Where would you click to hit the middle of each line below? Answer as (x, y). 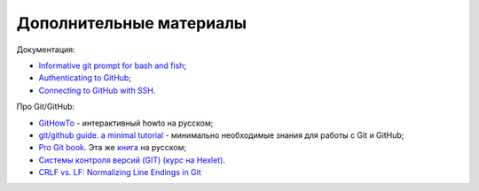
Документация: (46, 50)
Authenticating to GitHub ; (85, 78)
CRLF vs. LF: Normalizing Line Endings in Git (120, 172)
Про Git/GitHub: (46, 107)
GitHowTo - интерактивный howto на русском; (126, 123)
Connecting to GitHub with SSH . (97, 90)
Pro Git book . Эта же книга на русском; (112, 148)
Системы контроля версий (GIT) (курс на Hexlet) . (132, 160)
